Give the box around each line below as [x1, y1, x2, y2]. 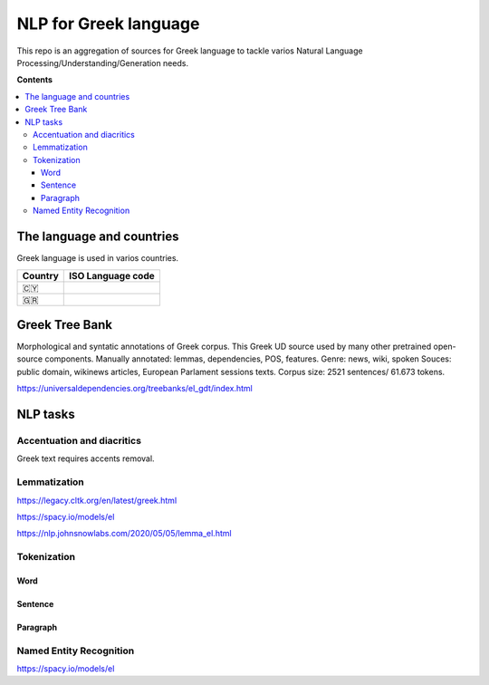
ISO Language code [69, 269, 156, 282]
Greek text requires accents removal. [16, 453, 155, 464]
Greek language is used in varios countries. [16, 253, 179, 264]
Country [22, 269, 59, 282]
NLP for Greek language [16, 14, 200, 34]
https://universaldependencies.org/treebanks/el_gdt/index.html [16, 383, 254, 394]
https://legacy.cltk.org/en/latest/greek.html [16, 495, 177, 506]
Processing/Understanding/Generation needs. [16, 57, 189, 68]
